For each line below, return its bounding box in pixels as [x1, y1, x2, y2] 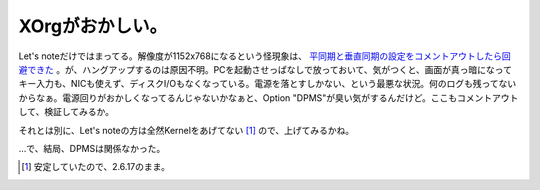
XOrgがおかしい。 [18, 15, 168, 37]
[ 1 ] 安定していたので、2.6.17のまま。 [21, 161, 170, 173]
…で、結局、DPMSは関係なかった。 [18, 142, 166, 154]
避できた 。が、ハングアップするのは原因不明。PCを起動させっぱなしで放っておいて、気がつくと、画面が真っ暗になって [18, 63, 512, 75]
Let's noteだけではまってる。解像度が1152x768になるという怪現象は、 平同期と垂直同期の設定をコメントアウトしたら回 [18, 50, 512, 62]
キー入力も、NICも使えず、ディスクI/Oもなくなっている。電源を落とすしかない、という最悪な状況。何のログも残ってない [18, 78, 517, 90]
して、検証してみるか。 [18, 106, 115, 118]
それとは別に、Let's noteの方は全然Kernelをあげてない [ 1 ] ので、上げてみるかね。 [18, 124, 355, 136]
